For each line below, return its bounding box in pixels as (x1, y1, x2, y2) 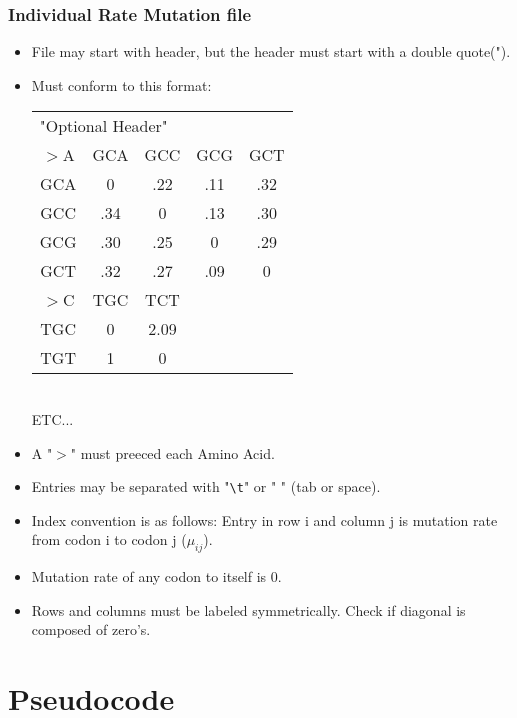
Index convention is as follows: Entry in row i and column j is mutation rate (31, 509, 498, 530)
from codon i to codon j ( (31, 529, 187, 550)
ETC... (31, 409, 74, 429)
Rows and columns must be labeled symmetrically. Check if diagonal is (31, 599, 466, 620)
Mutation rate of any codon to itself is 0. (31, 566, 282, 587)
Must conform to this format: (31, 74, 212, 95)
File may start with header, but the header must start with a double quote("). (31, 41, 511, 62)
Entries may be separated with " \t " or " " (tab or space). (31, 476, 381, 497)
